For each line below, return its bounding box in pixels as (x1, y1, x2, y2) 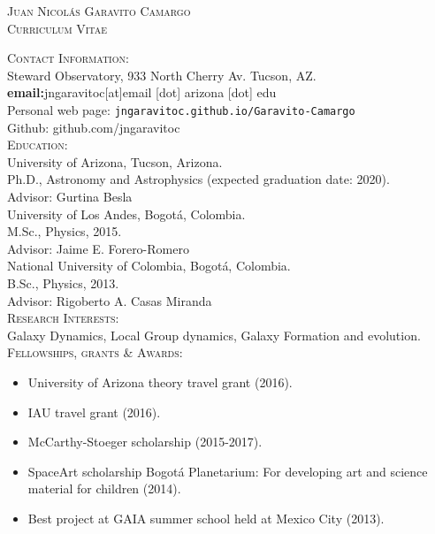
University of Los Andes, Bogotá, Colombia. (7, 204, 246, 223)
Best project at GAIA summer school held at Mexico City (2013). (27, 508, 385, 527)
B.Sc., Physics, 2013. (7, 273, 119, 292)
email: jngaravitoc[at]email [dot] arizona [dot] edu (7, 83, 277, 102)
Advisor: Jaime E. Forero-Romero (7, 239, 189, 257)
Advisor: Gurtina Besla (7, 187, 133, 205)
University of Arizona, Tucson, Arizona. (7, 152, 223, 171)
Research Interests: (7, 309, 119, 327)
